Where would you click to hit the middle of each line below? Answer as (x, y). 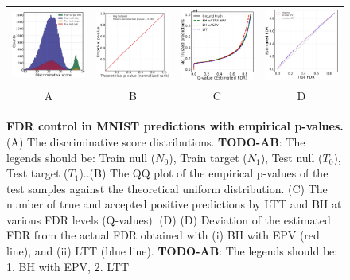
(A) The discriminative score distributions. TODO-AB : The (156, 141)
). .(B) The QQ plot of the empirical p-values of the (204, 173)
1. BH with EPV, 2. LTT (68, 266)
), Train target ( (208, 157)
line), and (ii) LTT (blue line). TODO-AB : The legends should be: (172, 251)
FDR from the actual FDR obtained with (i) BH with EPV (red (163, 235)
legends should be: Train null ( (81, 157)
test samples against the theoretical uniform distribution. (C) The (167, 188)
